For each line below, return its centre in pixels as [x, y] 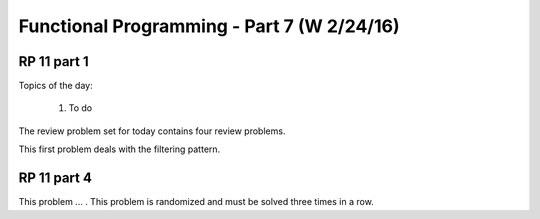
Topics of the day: [56, 86]
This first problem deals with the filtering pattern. [119, 149]
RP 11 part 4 [55, 178]
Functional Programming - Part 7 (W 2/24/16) [209, 26]
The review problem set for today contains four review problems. [152, 131]
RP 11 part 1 [53, 61]
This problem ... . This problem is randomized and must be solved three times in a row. [196, 202]
